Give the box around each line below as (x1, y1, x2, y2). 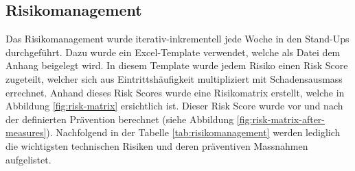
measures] (5, 125, 47, 140)
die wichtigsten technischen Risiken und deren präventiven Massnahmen (5, 138, 308, 153)
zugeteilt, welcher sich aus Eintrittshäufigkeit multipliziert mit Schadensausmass (5, 71, 343, 85)
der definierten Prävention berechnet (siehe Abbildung (5, 111, 234, 126)
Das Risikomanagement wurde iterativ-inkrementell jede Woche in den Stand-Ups (5, 31, 350, 46)
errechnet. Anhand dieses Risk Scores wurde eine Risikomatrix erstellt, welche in (5, 85, 345, 99)
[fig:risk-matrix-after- (236, 111, 325, 126)
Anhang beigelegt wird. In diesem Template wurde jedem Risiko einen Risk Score (5, 58, 348, 73)
